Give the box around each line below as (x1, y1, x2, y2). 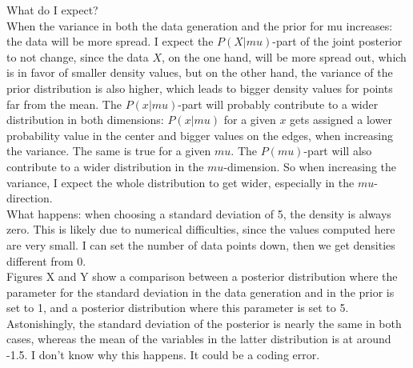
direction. (6, 190, 53, 206)
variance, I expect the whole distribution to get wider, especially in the (6, 174, 355, 190)
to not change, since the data (6, 48, 149, 65)
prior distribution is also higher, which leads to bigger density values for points (6, 79, 393, 96)
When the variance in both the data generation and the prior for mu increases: (6, 17, 393, 34)
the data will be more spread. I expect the (6, 33, 214, 50)
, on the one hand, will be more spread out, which (162, 48, 407, 65)
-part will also (303, 142, 372, 159)
